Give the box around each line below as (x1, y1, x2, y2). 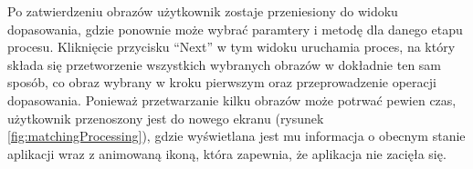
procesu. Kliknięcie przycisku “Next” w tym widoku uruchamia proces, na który (7, 37, 456, 56)
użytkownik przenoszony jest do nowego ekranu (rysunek (7, 108, 324, 127)
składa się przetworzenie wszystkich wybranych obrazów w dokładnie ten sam (7, 55, 442, 74)
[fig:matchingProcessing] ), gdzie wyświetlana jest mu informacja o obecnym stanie (7, 126, 466, 145)
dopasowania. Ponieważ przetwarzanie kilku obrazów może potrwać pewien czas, (7, 90, 457, 109)
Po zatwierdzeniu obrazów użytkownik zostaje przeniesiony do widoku (7, 2, 398, 20)
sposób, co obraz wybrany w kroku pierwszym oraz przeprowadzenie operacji (7, 73, 436, 92)
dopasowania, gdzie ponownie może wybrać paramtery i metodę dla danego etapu (7, 19, 463, 38)
